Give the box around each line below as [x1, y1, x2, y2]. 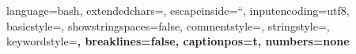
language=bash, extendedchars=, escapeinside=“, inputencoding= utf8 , [6, 2, 350, 18]
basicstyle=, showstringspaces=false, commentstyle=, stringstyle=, [6, 17, 330, 34]
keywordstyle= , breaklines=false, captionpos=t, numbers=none [6, 33, 350, 49]
